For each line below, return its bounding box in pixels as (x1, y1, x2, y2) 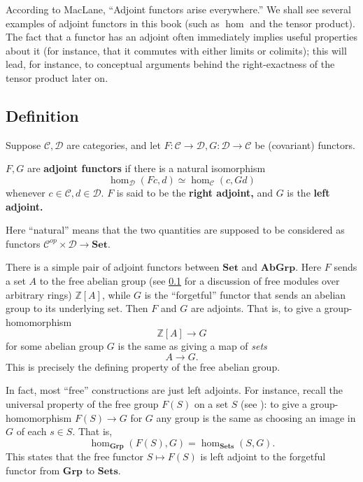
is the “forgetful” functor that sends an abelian (144, 287, 346, 302)
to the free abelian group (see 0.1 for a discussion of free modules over (39, 273, 340, 288)
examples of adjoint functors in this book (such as (6, 15, 220, 30)
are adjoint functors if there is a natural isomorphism (27, 161, 266, 176)
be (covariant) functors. (255, 137, 355, 152)
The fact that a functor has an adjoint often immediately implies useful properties (6, 29, 357, 44)
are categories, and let (66, 137, 161, 152)
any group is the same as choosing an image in (156, 410, 356, 425)
